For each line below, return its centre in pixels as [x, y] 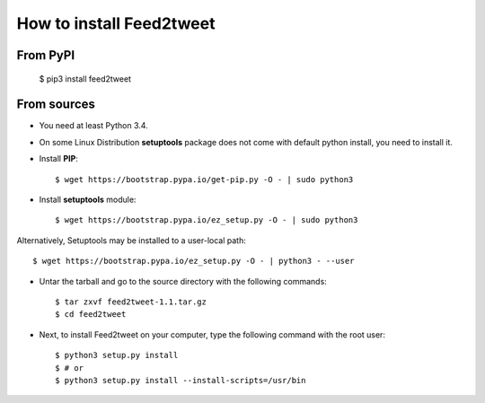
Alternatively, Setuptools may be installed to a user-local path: [131, 240]
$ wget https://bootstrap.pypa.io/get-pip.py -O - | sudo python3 [204, 179]
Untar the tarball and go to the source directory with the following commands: [183, 281]
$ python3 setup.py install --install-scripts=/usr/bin [181, 380]
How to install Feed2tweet [116, 23]
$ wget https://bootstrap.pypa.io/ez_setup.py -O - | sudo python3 [207, 220]
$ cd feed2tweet [91, 315]
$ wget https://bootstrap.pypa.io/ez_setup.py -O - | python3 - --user [194, 261]
